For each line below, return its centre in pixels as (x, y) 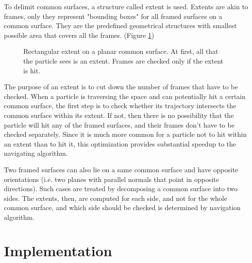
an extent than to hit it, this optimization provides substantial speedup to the (120, 143)
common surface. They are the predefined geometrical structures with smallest (120, 25)
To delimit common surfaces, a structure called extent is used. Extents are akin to (126, 6)
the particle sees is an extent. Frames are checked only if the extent (123, 60)
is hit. (32, 70)
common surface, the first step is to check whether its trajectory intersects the (120, 106)
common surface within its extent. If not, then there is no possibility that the (119, 115)
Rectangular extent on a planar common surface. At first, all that (121, 51)
